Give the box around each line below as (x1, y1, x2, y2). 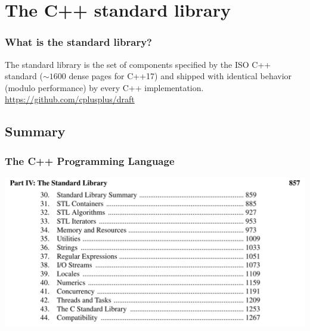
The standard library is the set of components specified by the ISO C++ (5, 58, 271, 70)
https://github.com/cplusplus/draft (5, 93, 135, 105)
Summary (5, 122, 66, 140)
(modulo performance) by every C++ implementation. (5, 81, 204, 93)
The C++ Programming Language (5, 153, 175, 168)
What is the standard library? (5, 35, 152, 49)
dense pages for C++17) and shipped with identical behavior (69, 70, 292, 82)
